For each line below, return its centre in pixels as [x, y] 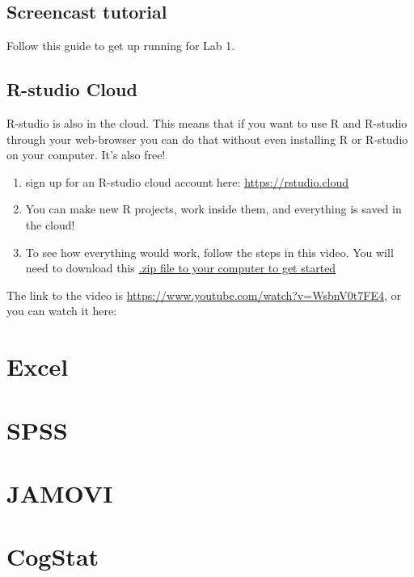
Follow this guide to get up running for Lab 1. [121, 46]
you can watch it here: [62, 311]
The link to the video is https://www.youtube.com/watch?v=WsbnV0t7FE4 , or [204, 295]
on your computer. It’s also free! [86, 155]
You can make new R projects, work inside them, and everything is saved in [213, 209]
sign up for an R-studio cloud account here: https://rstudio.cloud [187, 181]
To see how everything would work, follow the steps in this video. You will [209, 252]
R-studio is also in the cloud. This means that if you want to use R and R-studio [207, 123]
